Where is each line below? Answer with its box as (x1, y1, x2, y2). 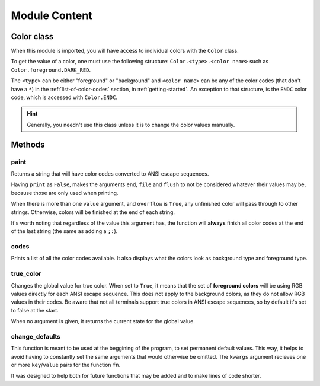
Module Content (11, 9, 92, 22)
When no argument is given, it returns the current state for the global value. (11, 318, 196, 325)
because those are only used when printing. (11, 189, 119, 196)
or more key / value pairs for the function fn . (11, 362, 121, 369)
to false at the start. (11, 307, 59, 314)
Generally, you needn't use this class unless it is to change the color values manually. (27, 121, 235, 128)
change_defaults (11, 332, 60, 340)
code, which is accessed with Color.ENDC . (11, 94, 118, 101)
